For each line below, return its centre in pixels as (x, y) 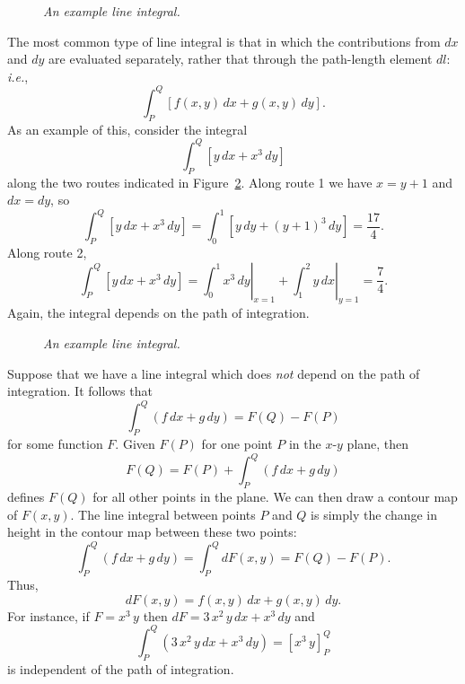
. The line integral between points (163, 514)
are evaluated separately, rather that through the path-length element (241, 59)
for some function (55, 444)
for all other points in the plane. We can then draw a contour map (275, 496)
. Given (135, 444)
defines (26, 496)
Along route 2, (47, 253)
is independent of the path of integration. (121, 668)
